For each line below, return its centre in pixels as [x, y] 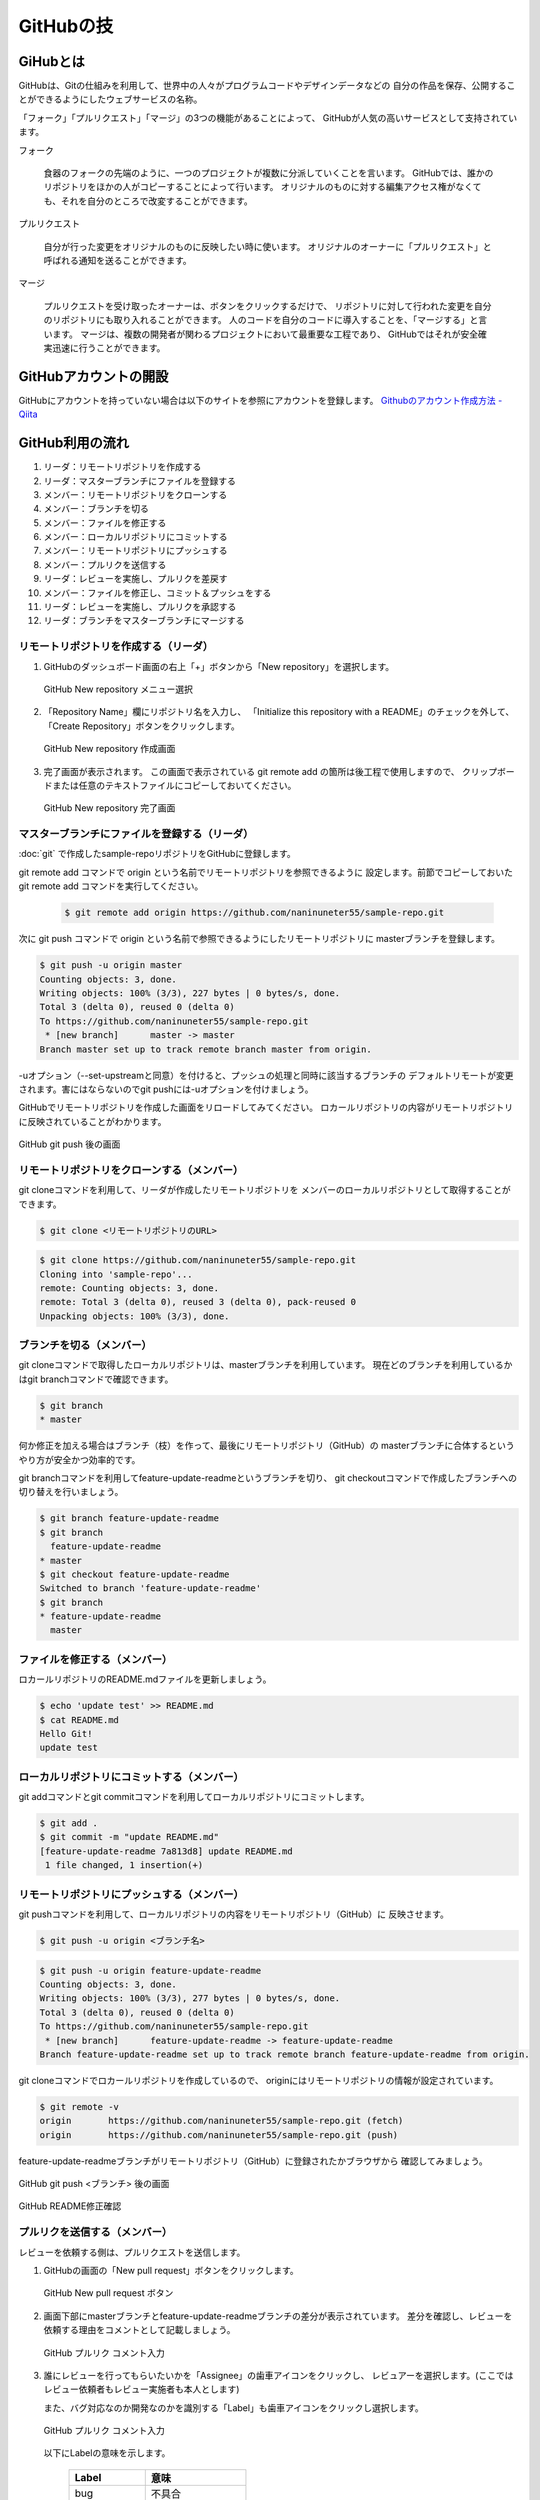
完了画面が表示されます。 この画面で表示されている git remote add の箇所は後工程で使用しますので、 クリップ [270, 771]
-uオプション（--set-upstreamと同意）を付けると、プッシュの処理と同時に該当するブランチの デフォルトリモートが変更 [266, 1075]
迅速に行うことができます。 [108, 347]
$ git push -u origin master [111, 965]
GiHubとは [51, 61]
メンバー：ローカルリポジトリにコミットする [135, 537]
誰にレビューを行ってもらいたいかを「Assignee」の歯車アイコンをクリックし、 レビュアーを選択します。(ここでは [278, 2375]
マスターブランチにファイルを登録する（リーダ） [136, 834]
